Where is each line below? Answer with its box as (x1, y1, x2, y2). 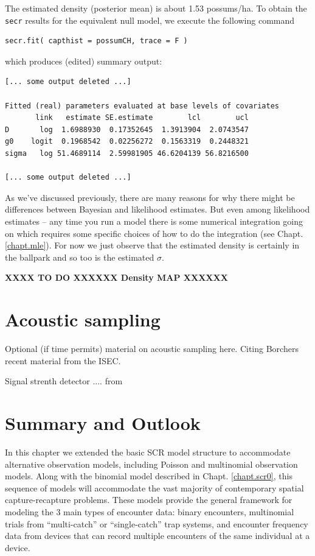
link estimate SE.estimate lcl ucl (35, 113, 249, 122)
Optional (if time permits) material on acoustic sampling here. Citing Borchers (5, 342, 299, 355)
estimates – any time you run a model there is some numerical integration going (5, 214, 303, 227)
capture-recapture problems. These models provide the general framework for (5, 493, 292, 506)
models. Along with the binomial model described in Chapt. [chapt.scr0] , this (5, 470, 292, 482)
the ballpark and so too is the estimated (5, 250, 154, 263)
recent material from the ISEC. (5, 354, 121, 367)
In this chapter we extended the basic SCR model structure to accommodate (5, 445, 291, 458)
